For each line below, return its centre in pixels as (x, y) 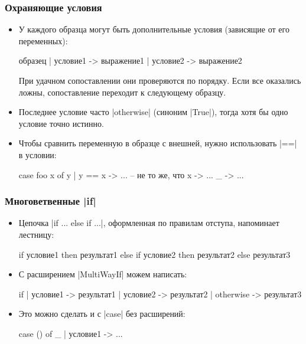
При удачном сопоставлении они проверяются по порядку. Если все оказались (160, 80)
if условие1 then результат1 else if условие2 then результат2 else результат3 (154, 254)
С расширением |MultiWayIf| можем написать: (103, 274)
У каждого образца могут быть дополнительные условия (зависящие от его (154, 29)
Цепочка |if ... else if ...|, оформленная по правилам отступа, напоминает (149, 223)
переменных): (43, 40)
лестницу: (36, 234)
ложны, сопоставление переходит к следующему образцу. (122, 92)
